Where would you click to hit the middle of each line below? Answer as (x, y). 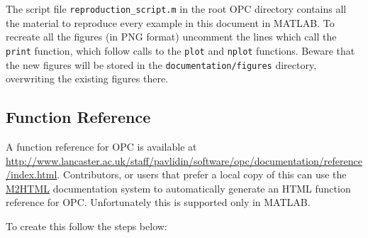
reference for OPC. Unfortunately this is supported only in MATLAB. (158, 202)
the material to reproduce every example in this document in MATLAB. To (170, 22)
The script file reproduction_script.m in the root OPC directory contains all (176, 9)
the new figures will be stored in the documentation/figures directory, (161, 64)
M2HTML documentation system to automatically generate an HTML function (178, 188)
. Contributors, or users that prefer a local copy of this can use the (202, 174)
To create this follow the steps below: (87, 226)
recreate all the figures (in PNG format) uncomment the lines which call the (171, 37)
